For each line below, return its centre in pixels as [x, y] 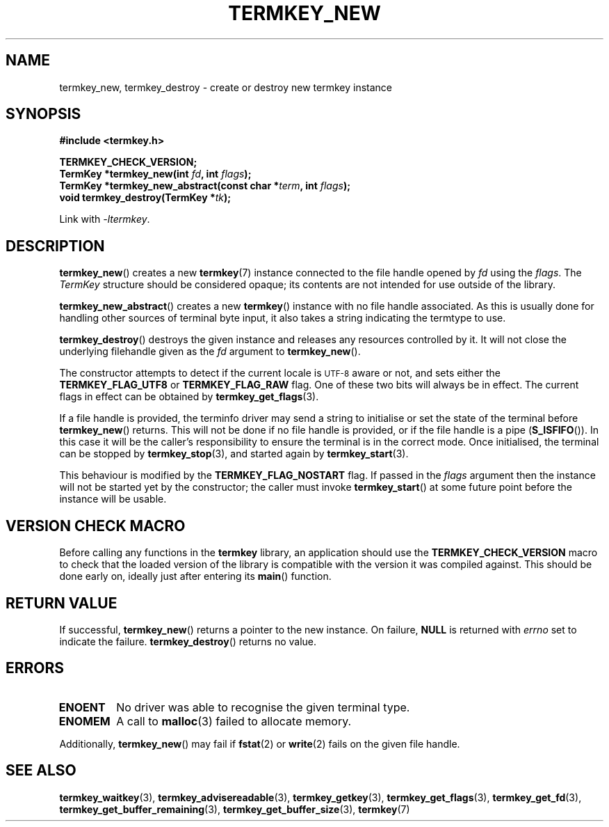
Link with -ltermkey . [105, 219]
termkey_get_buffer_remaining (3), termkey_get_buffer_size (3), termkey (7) [235, 809]
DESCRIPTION [55, 246]
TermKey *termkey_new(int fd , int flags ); [155, 174]
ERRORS [35, 668]
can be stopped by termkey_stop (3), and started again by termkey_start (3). [234, 454]
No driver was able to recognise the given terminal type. [263, 707]
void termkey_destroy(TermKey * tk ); [145, 198]
